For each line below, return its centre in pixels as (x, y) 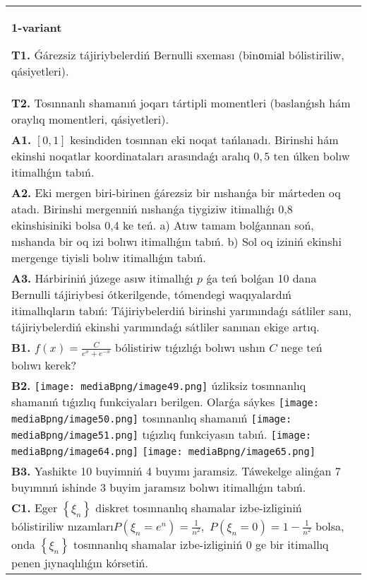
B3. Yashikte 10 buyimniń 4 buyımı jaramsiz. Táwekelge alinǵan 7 (176, 470)
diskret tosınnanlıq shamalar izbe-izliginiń (199, 507)
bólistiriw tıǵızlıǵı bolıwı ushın (190, 347)
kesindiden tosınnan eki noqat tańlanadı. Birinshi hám (204, 140)
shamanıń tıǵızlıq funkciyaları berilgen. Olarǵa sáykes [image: (165, 401)
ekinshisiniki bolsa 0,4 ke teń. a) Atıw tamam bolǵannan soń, (163, 225)
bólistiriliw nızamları (62, 526)
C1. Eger (35, 507)
